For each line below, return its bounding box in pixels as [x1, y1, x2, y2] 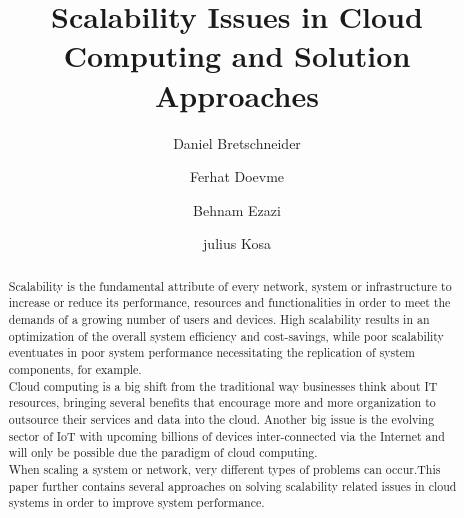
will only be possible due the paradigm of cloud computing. [8, 444, 318, 461]
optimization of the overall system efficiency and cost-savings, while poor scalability [8, 327, 444, 344]
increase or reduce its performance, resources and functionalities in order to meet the [8, 294, 451, 311]
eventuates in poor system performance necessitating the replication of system [8, 344, 415, 361]
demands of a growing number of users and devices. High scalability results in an [8, 310, 430, 327]
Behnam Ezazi [193, 199, 281, 220]
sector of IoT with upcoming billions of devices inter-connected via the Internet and [8, 427, 445, 444]
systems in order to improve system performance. [8, 494, 265, 511]
